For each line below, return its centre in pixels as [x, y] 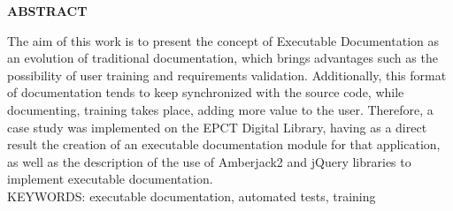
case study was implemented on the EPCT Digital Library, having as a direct [217, 127]
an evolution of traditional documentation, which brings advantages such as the [223, 58]
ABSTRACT [47, 11]
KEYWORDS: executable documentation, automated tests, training [192, 196]
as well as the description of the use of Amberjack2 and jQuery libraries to [209, 161]
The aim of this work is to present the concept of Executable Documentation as [223, 40]
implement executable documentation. [110, 179]
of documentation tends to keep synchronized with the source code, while [206, 92]
